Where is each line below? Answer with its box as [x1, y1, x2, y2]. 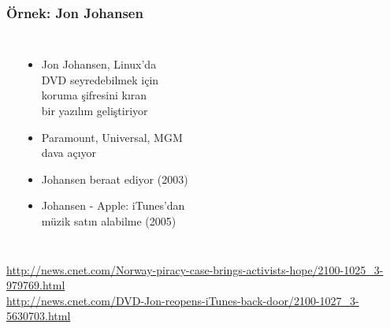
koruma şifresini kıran [41, 87, 147, 103]
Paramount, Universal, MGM [41, 129, 183, 145]
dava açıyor [41, 144, 97, 161]
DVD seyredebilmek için [41, 71, 159, 88]
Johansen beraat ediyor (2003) [41, 170, 188, 187]
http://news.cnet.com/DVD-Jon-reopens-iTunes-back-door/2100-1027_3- [6, 292, 359, 308]
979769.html [6, 277, 65, 293]
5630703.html [6, 307, 71, 324]
